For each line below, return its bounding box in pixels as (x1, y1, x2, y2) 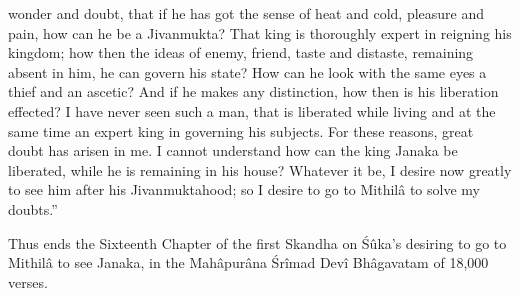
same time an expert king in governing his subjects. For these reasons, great (8, 120, 474, 141)
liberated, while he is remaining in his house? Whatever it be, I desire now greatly (8, 159, 512, 180)
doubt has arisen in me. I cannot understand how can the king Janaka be (8, 140, 458, 161)
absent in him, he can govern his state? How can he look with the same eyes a (8, 61, 487, 82)
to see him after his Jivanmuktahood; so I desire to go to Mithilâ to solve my (8, 179, 480, 200)
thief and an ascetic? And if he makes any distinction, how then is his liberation (8, 81, 499, 102)
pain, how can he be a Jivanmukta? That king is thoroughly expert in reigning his (8, 22, 512, 43)
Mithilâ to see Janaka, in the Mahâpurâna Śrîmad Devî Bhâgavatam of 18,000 (8, 252, 489, 273)
